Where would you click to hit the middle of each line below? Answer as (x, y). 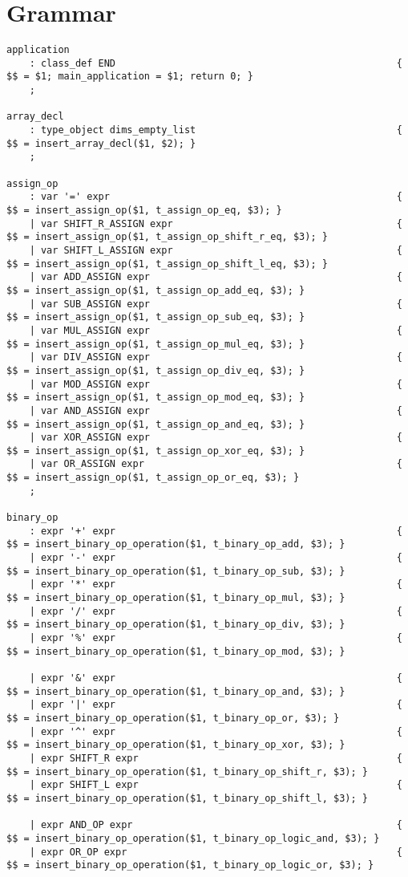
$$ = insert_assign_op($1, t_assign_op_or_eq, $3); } (153, 478)
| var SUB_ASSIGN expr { (216, 304)
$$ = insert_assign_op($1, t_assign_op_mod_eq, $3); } (156, 398)
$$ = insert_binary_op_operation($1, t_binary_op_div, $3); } (176, 625)
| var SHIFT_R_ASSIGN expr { (216, 223)
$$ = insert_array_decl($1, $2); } (101, 143)
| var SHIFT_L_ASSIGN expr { (216, 250)
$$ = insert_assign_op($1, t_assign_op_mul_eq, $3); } (156, 344)
